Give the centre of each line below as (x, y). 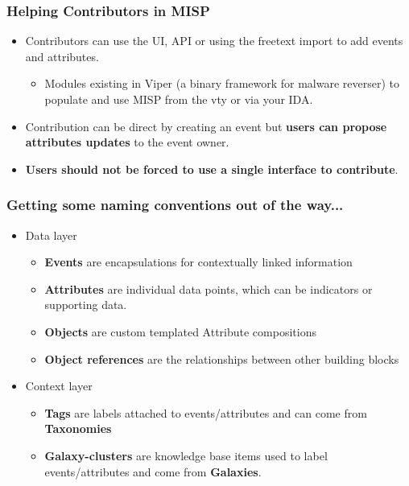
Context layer (59, 386)
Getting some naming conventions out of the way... (175, 205)
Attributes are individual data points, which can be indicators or (209, 288)
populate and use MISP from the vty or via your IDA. (179, 99)
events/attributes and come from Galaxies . (153, 471)
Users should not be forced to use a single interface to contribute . (212, 169)
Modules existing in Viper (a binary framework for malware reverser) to (222, 83)
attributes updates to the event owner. (127, 142)
